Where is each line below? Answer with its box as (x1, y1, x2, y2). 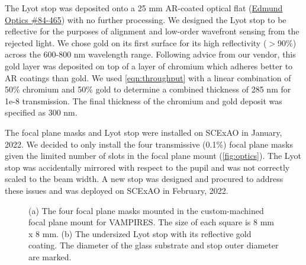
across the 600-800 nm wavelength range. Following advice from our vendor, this (5, 48, 296, 60)
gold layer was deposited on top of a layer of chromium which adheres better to (5, 59, 293, 72)
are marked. (28, 250, 72, 263)
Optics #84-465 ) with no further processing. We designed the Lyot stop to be (5, 13, 286, 25)
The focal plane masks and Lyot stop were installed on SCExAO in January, (5, 126, 282, 138)
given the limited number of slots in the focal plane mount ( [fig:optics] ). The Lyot (5, 149, 301, 162)
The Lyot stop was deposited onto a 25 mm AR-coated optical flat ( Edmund (5, 2, 283, 14)
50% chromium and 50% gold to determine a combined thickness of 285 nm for (5, 83, 291, 95)
